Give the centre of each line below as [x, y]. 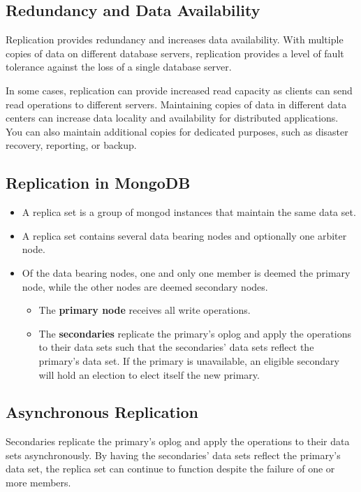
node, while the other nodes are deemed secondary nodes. [145, 286]
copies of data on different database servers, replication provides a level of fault [175, 53]
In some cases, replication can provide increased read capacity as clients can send [179, 90]
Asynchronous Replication [102, 412]
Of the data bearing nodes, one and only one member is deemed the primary [186, 272]
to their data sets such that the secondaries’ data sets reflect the [176, 347]
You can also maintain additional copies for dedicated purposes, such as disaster [177, 131]
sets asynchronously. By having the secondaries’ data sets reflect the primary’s [173, 455]
